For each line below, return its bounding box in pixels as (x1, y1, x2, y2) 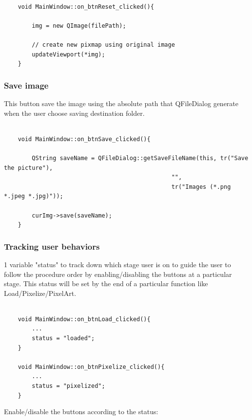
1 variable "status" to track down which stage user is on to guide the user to (4, 259, 231, 269)
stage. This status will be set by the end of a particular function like (4, 278, 208, 289)
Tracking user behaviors (4, 240, 100, 252)
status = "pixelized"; (32, 383, 105, 390)
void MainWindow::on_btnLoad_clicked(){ (18, 315, 151, 323)
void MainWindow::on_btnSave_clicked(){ (18, 135, 151, 143)
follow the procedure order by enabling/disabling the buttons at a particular (4, 269, 232, 279)
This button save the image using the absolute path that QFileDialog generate (4, 98, 239, 108)
